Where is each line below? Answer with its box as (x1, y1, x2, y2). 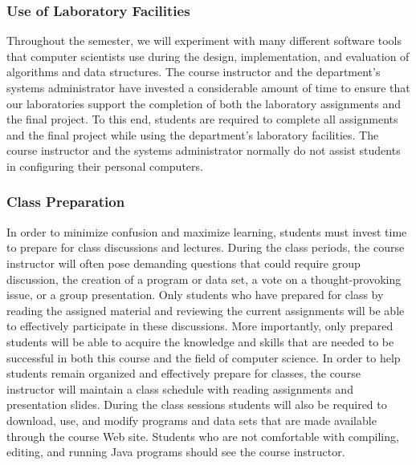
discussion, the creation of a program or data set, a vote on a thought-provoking (6, 270, 402, 287)
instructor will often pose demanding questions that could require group (6, 254, 361, 271)
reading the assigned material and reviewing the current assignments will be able (6, 301, 405, 318)
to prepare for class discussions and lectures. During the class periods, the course (6, 239, 405, 256)
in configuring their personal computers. (6, 157, 203, 174)
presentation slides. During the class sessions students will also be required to (6, 396, 387, 413)
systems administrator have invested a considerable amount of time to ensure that (6, 79, 410, 95)
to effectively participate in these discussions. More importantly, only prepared (6, 317, 394, 334)
